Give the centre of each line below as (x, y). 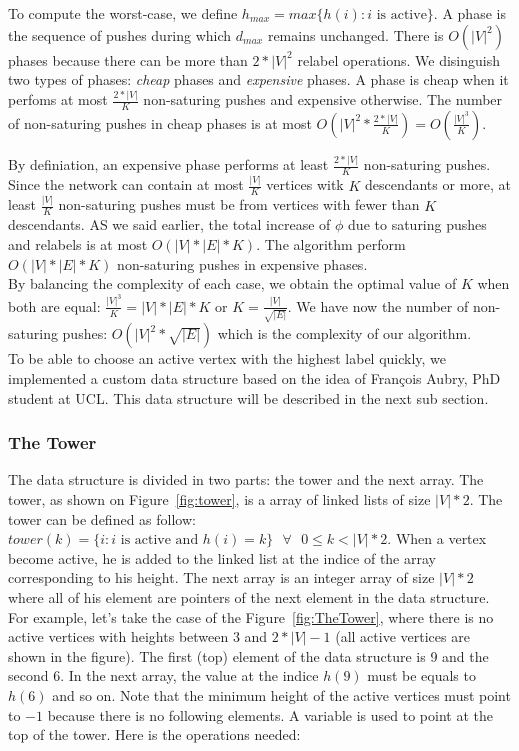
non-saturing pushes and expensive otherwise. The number (323, 99)
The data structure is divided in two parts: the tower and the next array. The (246, 479)
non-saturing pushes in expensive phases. (242, 263)
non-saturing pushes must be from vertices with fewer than (239, 204)
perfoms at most (58, 99)
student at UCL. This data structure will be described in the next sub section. (248, 397)
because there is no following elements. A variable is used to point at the (270, 714)
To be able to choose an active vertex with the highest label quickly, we (227, 358)
